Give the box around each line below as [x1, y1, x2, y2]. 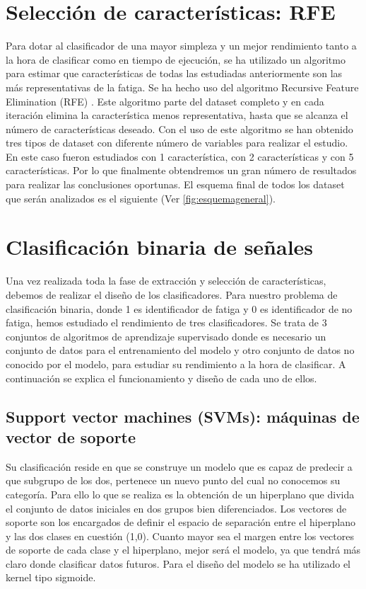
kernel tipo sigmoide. [6, 570, 96, 585]
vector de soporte [6, 425, 136, 447]
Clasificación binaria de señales [6, 232, 314, 261]
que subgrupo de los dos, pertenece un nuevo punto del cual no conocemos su [6, 473, 341, 488]
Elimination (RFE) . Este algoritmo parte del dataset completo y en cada [6, 93, 324, 108]
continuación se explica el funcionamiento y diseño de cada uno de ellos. [6, 370, 317, 385]
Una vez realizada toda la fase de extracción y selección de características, [6, 273, 326, 288]
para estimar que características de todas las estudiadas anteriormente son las [6, 66, 343, 81]
